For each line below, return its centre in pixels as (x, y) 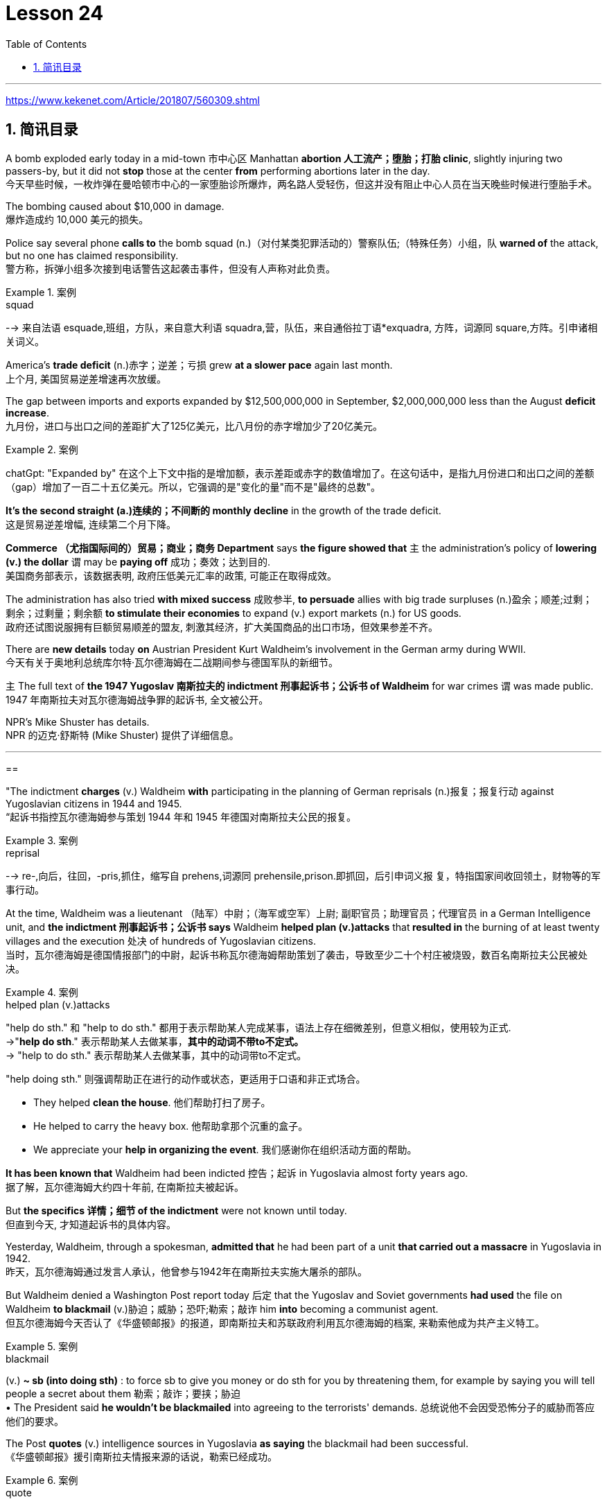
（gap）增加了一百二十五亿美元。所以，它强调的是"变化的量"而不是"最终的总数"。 (193, 487)
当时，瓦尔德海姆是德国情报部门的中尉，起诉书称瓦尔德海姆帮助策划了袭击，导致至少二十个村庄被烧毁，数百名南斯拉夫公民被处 (297, 954)
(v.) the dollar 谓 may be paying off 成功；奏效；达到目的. (138, 561)
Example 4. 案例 (42, 992)
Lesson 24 (55, 13)
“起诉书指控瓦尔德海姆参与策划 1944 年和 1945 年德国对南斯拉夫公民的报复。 (181, 816)
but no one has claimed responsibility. (92, 255)
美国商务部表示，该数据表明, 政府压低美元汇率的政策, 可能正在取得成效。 (171, 575)
